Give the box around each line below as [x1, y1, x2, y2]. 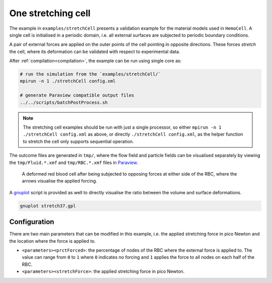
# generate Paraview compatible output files [20, 92, 134, 98]
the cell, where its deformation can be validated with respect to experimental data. [9, 48, 180, 54]
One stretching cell [9, 8, 91, 19]
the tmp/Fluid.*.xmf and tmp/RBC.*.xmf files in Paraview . [9, 159, 138, 165]
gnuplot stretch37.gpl [20, 203, 76, 209]
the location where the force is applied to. [9, 238, 96, 244]
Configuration [9, 217, 54, 227]
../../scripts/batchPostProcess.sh [20, 99, 108, 105]
